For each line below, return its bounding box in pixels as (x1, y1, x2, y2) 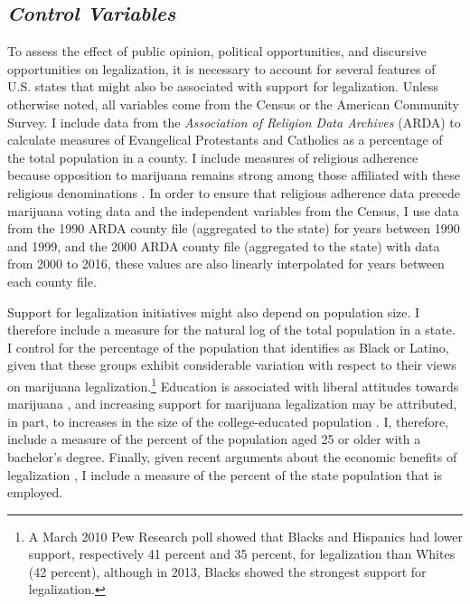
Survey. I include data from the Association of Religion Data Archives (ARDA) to (7, 112, 461, 131)
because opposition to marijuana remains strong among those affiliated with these (7, 165, 461, 184)
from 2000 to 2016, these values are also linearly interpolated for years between (7, 254, 445, 273)
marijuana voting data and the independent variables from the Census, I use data (7, 201, 459, 220)
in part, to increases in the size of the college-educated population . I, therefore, (7, 411, 449, 430)
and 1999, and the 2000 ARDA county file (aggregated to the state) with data (7, 236, 440, 255)
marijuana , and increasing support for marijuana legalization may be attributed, (7, 394, 457, 413)
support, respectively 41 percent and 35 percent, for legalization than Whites (28, 544, 456, 563)
